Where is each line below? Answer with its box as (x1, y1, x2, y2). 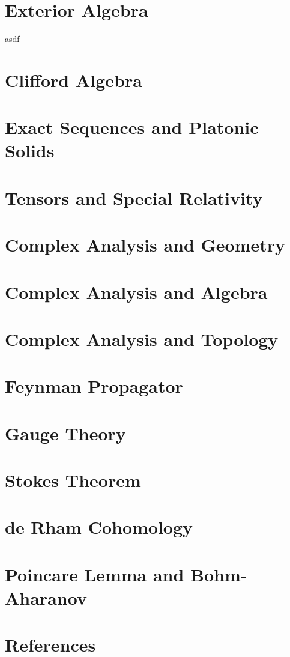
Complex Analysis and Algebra (5, 279, 268, 304)
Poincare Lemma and (5, 562, 184, 586)
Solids (5, 138, 55, 163)
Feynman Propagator (5, 374, 183, 398)
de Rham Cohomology (5, 515, 193, 539)
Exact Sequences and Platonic (5, 115, 259, 139)
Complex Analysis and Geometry (5, 232, 286, 257)
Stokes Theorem (5, 468, 141, 492)
